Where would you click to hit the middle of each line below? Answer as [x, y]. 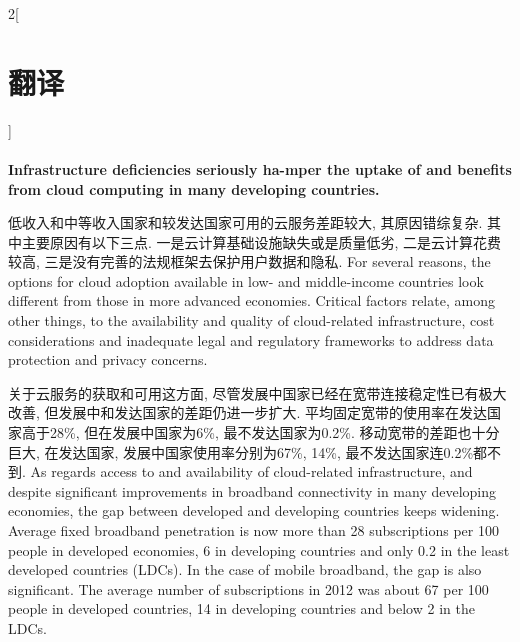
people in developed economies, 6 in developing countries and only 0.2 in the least [259, 549]
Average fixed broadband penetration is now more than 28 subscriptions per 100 [253, 530]
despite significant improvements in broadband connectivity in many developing [252, 490]
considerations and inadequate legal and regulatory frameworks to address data [251, 339]
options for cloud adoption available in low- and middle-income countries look [246, 280]
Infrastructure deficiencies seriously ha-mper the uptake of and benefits [260, 168]
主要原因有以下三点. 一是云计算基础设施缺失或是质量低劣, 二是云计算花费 [261, 241]
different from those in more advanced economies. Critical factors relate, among [251, 300]
